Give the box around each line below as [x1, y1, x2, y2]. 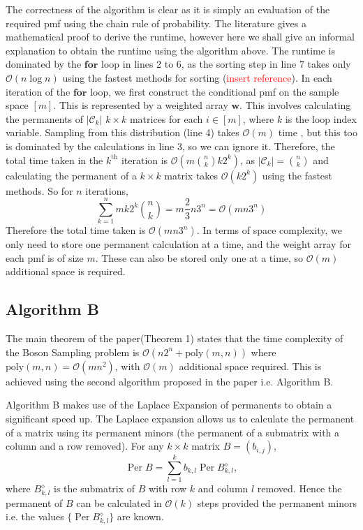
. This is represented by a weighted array [53, 98, 228, 112]
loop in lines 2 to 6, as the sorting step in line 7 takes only [101, 57, 351, 71]
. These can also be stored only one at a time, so [95, 250, 304, 265]
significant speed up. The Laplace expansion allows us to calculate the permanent [6, 411, 355, 426]
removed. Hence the [257, 481, 342, 496]
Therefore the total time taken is [6, 223, 146, 237]
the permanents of [6, 111, 83, 126]
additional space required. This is [179, 358, 322, 373]
